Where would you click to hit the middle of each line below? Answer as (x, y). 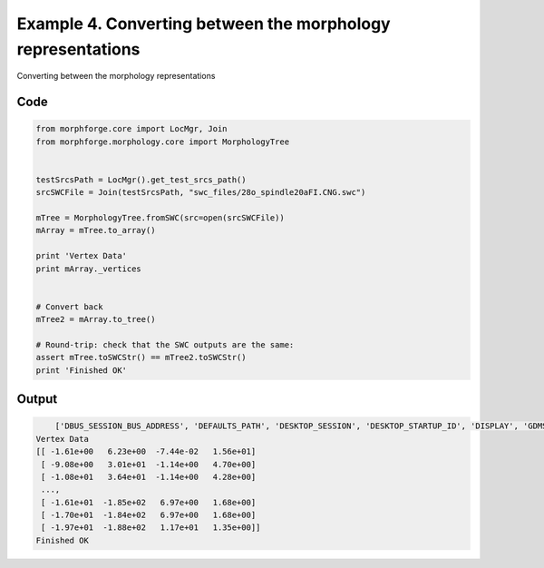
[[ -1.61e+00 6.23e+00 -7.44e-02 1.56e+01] (146, 452)
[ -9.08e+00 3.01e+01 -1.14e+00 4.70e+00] (149, 464)
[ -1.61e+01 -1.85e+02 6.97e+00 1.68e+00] (149, 502)
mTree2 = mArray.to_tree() (96, 319)
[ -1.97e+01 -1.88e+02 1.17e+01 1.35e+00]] (151, 528)
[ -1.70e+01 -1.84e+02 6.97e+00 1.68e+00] (149, 515)
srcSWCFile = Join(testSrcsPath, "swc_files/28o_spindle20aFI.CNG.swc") (201, 192)
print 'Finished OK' (81, 370)
